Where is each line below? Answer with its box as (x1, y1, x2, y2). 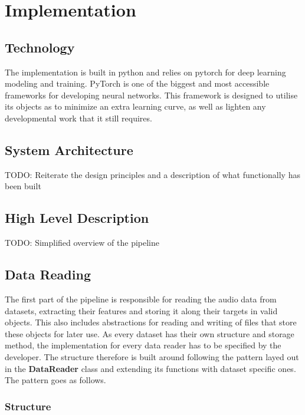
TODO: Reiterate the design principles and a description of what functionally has (5, 168, 300, 180)
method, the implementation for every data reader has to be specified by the (5, 339, 281, 351)
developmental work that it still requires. (5, 111, 152, 124)
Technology (5, 38, 75, 56)
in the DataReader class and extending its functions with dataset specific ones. (5, 362, 296, 374)
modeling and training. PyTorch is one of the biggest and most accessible (5, 77, 270, 90)
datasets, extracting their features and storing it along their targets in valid (5, 304, 278, 317)
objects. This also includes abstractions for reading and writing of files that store (5, 316, 297, 328)
